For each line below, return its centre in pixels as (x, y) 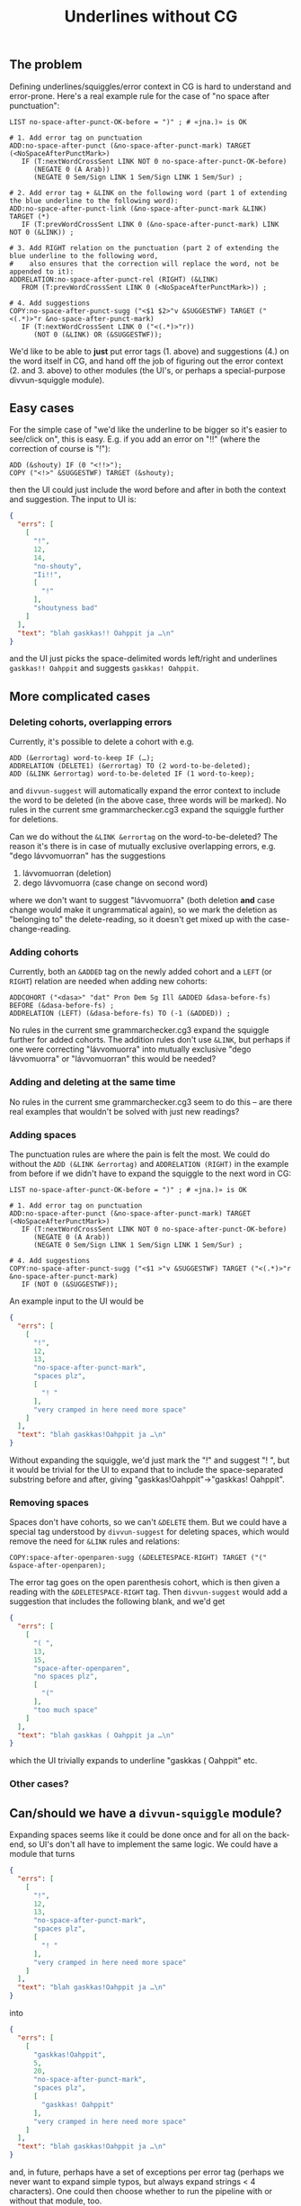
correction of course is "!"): (60, 449)
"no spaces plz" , (66, 1677)
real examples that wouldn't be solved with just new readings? (124, 1111)
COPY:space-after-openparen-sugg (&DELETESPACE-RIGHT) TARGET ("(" (138, 1558)
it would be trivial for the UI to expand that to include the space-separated (146, 1470)
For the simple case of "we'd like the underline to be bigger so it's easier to (148, 430)
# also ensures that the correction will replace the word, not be (144, 264)
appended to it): (42, 272)
